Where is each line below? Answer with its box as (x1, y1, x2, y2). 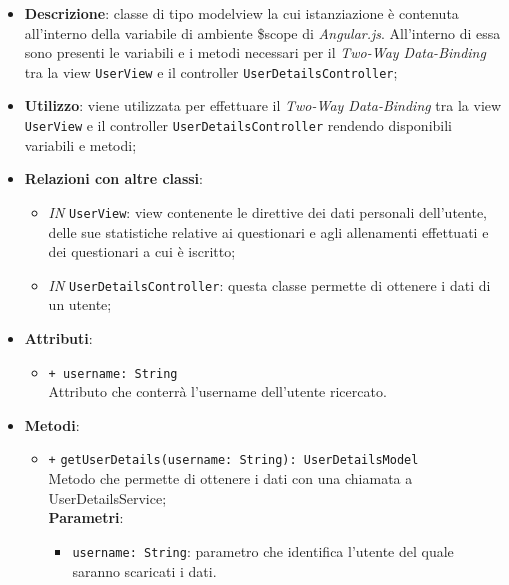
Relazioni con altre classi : (24, 168, 203, 189)
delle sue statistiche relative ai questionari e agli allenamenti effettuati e (48, 221, 489, 242)
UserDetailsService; (48, 487, 167, 508)
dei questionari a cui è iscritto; (48, 241, 236, 262)
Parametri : (48, 507, 124, 528)
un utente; (48, 294, 112, 315)
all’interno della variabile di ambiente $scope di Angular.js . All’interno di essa (24, 22, 501, 43)
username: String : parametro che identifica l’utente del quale (72, 540, 454, 561)
